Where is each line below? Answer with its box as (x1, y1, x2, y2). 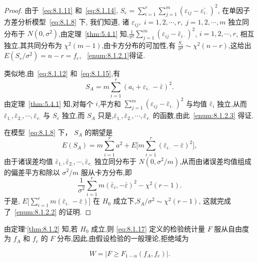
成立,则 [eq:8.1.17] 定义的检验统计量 (91, 223, 205, 233)
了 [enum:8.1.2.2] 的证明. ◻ (4, 206, 91, 217)
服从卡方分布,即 (81, 166, 132, 177)
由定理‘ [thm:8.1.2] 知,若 (4, 223, 78, 233)
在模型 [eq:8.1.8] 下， (4, 126, 72, 137)
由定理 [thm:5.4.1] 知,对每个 (4, 98, 93, 108)
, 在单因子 (218, 4, 250, 15)
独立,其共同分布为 (4, 40, 62, 50)
